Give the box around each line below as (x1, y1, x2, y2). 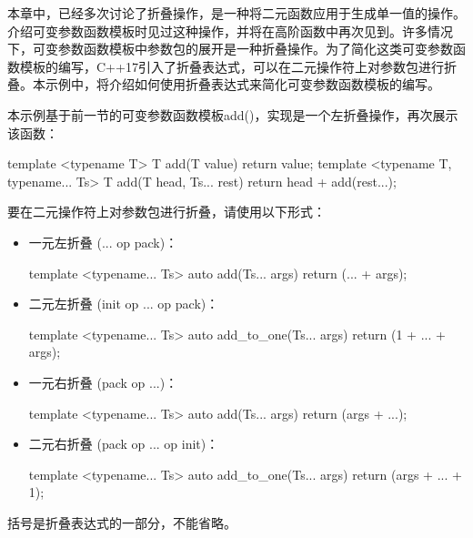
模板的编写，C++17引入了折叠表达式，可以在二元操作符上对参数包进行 (19, 56, 444, 76)
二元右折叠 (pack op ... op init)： (28, 434, 219, 453)
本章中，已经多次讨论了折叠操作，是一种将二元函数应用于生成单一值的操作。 (7, 4, 466, 22)
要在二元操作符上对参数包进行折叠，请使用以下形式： (7, 202, 326, 221)
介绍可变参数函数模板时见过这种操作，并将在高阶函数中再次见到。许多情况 (7, 21, 453, 40)
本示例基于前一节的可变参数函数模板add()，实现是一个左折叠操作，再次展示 (7, 105, 458, 124)
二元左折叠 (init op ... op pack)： (28, 294, 219, 313)
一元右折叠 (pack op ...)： (28, 372, 178, 391)
